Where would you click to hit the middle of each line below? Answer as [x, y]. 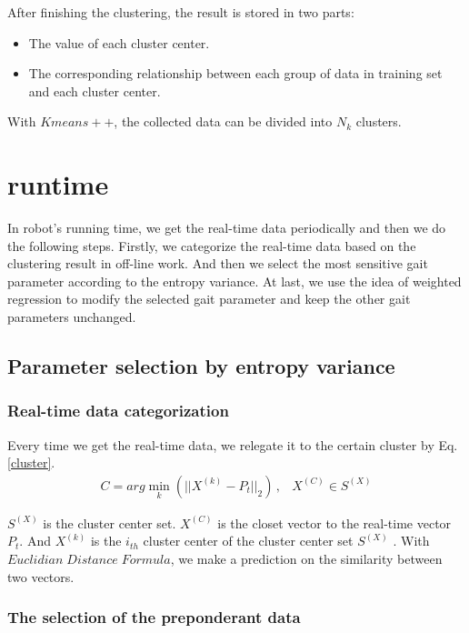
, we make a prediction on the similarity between [306, 559]
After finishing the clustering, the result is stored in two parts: [181, 12]
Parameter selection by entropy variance [201, 366]
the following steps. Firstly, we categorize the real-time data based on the [212, 245]
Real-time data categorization [118, 411]
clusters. [379, 121]
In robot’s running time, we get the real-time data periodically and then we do [227, 228]
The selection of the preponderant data [154, 617]
